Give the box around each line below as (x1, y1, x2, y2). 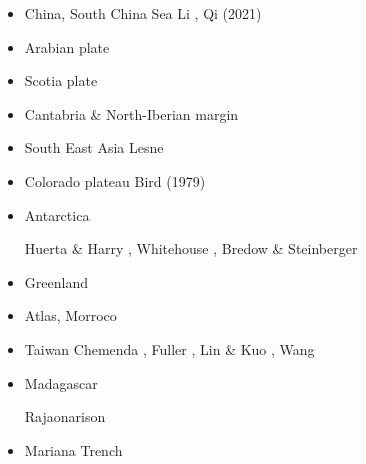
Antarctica (24, 204, 90, 225)
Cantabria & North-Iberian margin (24, 103, 239, 124)
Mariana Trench (24, 439, 123, 460)
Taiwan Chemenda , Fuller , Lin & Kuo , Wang (24, 338, 315, 359)
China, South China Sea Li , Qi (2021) (24, 3, 262, 23)
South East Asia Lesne (24, 137, 164, 158)
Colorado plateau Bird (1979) (24, 170, 206, 191)
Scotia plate (24, 70, 98, 91)
